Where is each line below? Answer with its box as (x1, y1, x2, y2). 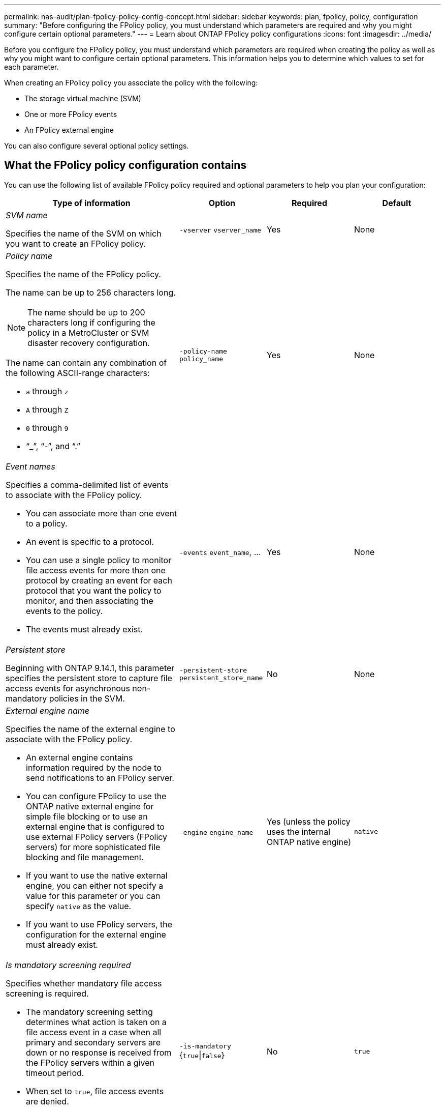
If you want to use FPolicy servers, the (26, 919, 173, 929)
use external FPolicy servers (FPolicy (26, 831, 168, 842)
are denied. (26, 1096, 69, 1106)
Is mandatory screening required (6, 959, 131, 970)
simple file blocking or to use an (26, 811, 148, 822)
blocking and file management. (26, 852, 144, 862)
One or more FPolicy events (24, 110, 117, 119)
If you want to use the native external (26, 870, 168, 881)
